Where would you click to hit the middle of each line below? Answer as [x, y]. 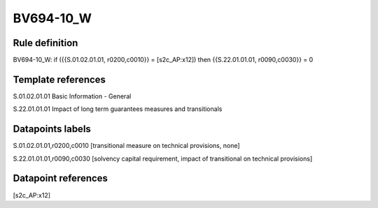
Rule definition [45, 43]
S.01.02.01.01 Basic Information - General [72, 96]
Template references [59, 79]
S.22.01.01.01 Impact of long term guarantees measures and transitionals [118, 109]
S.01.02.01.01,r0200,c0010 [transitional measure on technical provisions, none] [127, 146]
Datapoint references [61, 178]
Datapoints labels [52, 129]
